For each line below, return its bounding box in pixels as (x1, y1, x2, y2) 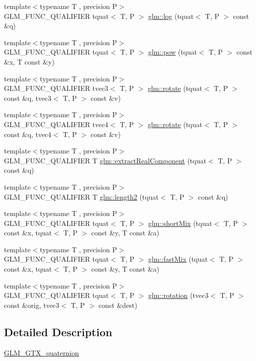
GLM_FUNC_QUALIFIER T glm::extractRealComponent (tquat (4, 155, 206, 165)
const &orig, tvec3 (4, 299, 60, 310)
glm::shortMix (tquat (148, 217, 212, 228)
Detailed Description (4, 324, 113, 339)
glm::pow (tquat (148, 47, 197, 57)
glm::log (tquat (148, 10, 194, 21)
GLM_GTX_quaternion (4, 347, 79, 358)
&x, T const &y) (4, 56, 55, 67)
